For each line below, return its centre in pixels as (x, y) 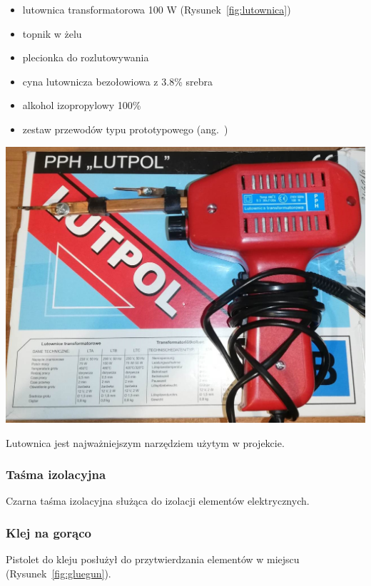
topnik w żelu (52, 33)
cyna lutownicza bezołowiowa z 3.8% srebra (117, 81)
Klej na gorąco (49, 532)
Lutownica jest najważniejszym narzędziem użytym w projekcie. (145, 442)
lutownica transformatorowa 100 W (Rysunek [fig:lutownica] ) (157, 9)
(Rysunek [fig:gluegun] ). (59, 573)
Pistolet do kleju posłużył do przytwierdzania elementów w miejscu (153, 559)
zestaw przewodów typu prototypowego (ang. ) (125, 129)
